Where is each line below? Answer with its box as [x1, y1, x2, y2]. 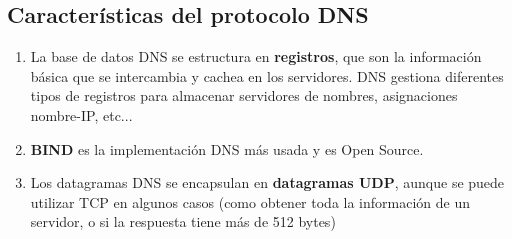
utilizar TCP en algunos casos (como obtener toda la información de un [30, 191, 471, 212]
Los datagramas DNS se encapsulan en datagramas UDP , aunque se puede [30, 172, 505, 193]
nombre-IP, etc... [30, 104, 133, 125]
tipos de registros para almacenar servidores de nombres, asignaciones [30, 85, 458, 106]
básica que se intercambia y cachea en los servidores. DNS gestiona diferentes [30, 65, 504, 86]
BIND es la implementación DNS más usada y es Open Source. [30, 138, 424, 159]
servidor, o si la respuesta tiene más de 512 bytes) [30, 211, 336, 232]
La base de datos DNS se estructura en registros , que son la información [30, 46, 482, 67]
